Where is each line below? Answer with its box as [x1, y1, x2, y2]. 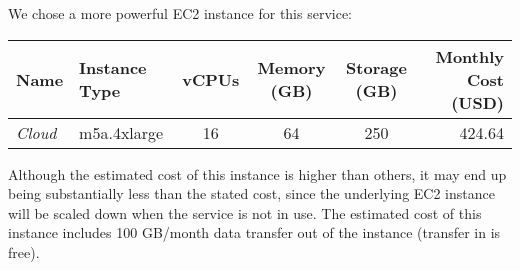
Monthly [435, 44, 504, 68]
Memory [257, 56, 326, 80]
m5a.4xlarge [79, 120, 164, 144]
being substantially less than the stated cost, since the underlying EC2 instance [8, 183, 495, 204]
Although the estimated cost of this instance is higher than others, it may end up [8, 163, 507, 184]
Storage [346, 56, 407, 80]
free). [8, 241, 40, 262]
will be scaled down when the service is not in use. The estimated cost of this [8, 202, 482, 223]
